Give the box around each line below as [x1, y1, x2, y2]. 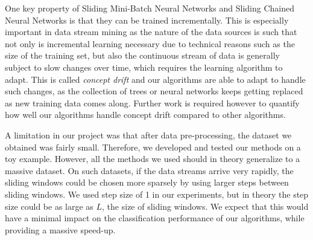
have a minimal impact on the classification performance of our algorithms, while [5, 212, 305, 224]
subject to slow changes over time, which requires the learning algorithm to [5, 60, 283, 73]
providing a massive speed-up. [5, 223, 116, 236]
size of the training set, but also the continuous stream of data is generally [5, 49, 280, 62]
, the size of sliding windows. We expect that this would [102, 199, 309, 212]
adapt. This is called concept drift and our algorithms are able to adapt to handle [5, 73, 306, 85]
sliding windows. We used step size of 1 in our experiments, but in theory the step [5, 187, 309, 200]
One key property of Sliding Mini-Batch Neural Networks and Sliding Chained [5, 2, 294, 14]
